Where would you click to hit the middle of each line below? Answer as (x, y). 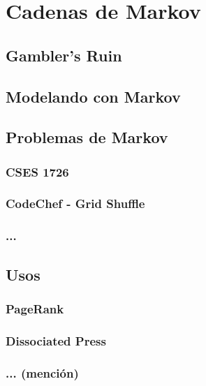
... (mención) (42, 372)
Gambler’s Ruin (64, 55)
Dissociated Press (56, 340)
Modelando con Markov (93, 96)
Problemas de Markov (87, 137)
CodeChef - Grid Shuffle (75, 203)
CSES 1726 (37, 171)
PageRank (35, 308)
